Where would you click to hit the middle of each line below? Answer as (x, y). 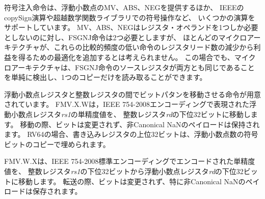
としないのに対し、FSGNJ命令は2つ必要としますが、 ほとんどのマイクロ (126, 37)
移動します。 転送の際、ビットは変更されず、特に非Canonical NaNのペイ (139, 181)
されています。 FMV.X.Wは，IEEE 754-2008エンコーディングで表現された (127, 104)
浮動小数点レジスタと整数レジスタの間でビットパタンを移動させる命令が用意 (132, 94)
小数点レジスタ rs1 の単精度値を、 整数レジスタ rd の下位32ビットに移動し (131, 114)
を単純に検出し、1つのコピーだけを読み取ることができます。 (105, 77)
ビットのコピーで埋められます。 (57, 144)
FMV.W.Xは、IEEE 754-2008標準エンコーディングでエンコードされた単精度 (130, 161)
